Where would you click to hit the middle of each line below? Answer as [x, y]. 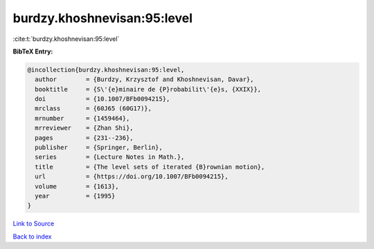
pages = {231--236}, [84, 138]
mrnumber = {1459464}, [82, 118]
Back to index [32, 237]
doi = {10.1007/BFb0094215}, [103, 99]
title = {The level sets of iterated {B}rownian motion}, [150, 167]
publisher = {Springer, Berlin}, [99, 148]
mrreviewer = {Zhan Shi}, [84, 128]
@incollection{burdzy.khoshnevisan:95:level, [106, 70]
